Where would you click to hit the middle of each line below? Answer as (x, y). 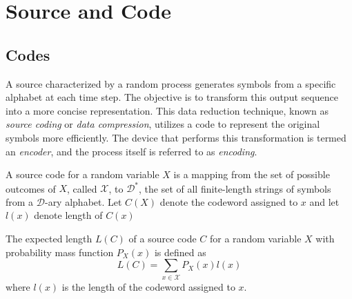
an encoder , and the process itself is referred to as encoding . (131, 151)
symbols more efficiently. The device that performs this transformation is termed (176, 137)
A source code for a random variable (82, 174)
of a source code (163, 239)
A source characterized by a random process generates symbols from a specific (171, 83)
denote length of (68, 215)
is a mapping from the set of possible (252, 174)
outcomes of (31, 188)
